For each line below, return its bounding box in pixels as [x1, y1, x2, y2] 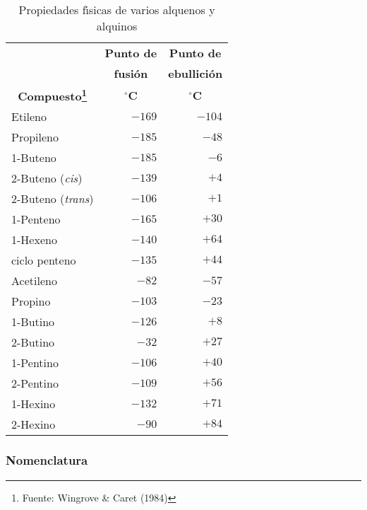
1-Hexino [11, 395, 56, 412]
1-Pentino [11, 354, 59, 371]
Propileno [11, 129, 59, 146]
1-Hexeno [11, 231, 57, 248]
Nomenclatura [6, 451, 88, 469]
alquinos [96, 18, 138, 34]
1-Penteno [11, 211, 61, 228]
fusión [114, 65, 148, 81]
